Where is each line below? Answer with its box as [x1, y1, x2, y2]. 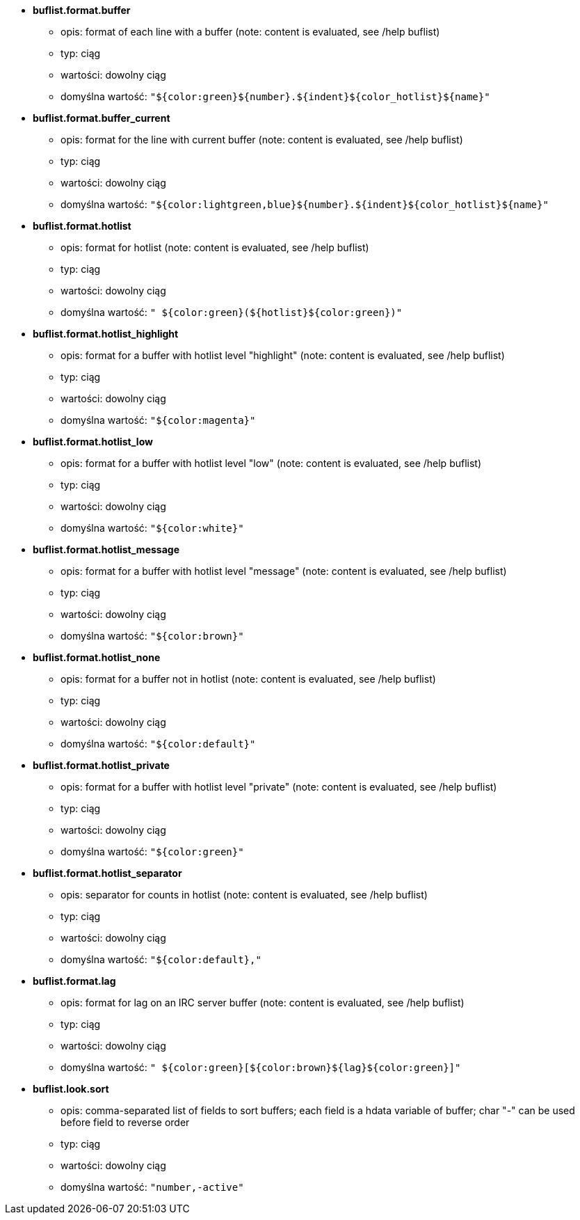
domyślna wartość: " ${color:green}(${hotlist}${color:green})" [61, 306, 403, 318]
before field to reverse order [61, 1116, 190, 1128]
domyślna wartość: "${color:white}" [61, 522, 244, 534]
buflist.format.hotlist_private [33, 759, 170, 771]
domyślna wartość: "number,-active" [61, 1181, 244, 1193]
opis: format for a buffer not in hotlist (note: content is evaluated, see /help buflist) [61, 673, 436, 685]
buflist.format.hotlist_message [33, 544, 179, 555]
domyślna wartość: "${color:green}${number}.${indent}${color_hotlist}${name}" [61, 90, 490, 102]
